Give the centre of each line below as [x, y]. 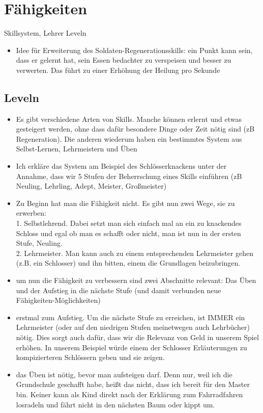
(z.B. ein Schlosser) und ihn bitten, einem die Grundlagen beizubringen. [128, 263]
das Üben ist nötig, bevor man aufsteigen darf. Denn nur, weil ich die [124, 374]
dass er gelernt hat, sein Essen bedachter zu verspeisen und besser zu [124, 60]
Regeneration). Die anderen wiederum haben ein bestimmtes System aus [129, 138]
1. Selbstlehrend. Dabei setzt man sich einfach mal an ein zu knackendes [129, 223]
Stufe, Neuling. [39, 243]
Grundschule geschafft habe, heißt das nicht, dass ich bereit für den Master [133, 384]
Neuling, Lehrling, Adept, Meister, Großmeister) [91, 186]
